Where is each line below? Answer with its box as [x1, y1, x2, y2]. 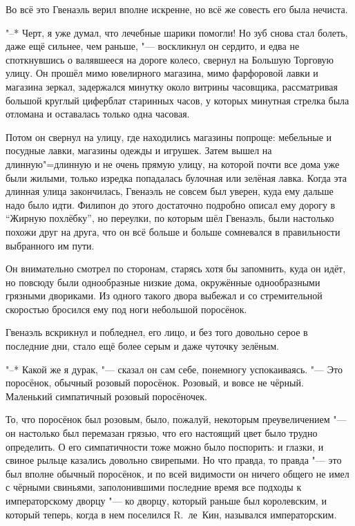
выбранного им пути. [6, 238, 95, 252]
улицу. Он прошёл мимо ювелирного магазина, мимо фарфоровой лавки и [6, 66, 318, 80]
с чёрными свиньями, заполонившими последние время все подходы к [6, 480, 302, 494]
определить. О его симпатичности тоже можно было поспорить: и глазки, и [6, 439, 324, 453]
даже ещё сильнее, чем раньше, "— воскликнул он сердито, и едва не [6, 39, 300, 53]
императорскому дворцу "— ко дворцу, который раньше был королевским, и [6, 494, 327, 507]
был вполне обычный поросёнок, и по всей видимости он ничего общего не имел [6, 466, 349, 480]
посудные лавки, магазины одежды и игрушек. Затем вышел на [6, 143, 272, 158]
